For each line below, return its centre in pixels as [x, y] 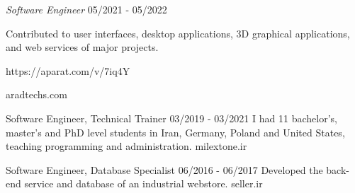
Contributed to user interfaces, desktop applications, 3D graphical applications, [178, 33]
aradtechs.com [36, 94]
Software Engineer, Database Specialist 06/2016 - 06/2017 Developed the [164, 169]
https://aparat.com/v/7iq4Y [68, 70]
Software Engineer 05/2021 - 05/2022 [86, 9]
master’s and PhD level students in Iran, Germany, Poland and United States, [175, 132]
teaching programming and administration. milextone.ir [126, 146]
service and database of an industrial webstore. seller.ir [143, 183]
